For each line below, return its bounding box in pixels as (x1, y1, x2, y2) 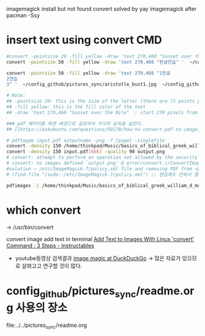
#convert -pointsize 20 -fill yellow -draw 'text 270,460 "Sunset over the (6, 53, 203, 59)
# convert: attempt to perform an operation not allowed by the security (6, 154, 198, 161)
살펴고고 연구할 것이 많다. (21, 262, 82, 269)
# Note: (6, 92, 26, 99)
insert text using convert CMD (6, 33, 162, 47)
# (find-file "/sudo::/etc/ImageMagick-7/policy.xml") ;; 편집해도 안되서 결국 (6, 171, 203, 177)
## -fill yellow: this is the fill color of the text (6, 104, 146, 110)
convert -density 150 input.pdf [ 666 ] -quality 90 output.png (6, 149, 165, 155)
